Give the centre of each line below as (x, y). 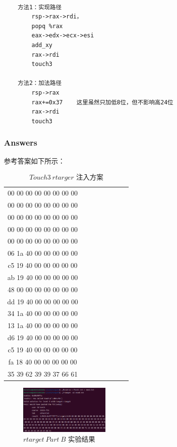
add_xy (42, 45)
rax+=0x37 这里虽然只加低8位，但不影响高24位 (103, 102)
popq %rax (47, 26)
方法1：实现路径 (40, 7)
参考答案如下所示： (34, 160)
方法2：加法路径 (40, 83)
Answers (21, 142)
